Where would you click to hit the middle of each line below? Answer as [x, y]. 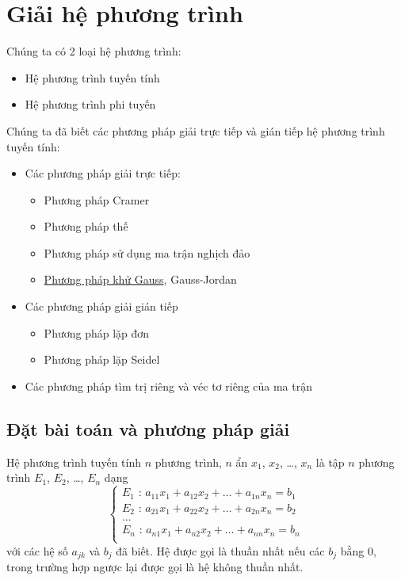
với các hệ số [37, 550]
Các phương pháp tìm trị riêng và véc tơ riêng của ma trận [169, 385]
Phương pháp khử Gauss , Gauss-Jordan [140, 279]
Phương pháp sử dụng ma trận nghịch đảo [147, 252]
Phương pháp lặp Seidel [102, 359]
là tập [330, 462]
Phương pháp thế [86, 226]
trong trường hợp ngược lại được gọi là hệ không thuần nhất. [155, 567]
